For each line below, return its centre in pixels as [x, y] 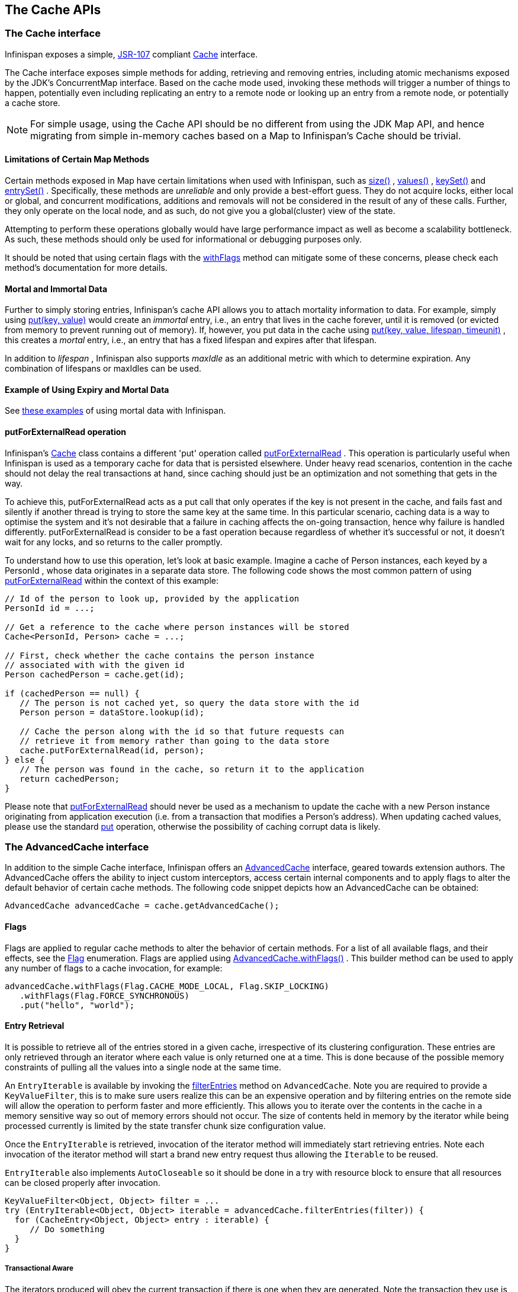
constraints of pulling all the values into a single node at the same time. [143, 1067]
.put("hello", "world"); [77, 1005]
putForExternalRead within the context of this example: [112, 580]
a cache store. [33, 103]
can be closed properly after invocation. [83, 1182]
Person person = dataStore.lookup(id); [112, 712]
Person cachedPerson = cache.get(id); [95, 674]
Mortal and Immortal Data [56, 289]
